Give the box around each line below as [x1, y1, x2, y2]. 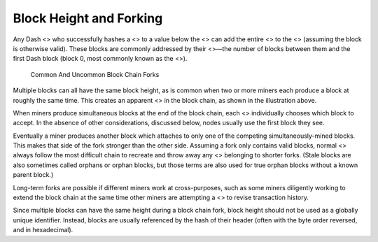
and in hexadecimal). [13, 226, 73, 234]
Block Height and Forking [13, 10, 163, 26]
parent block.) [13, 171, 54, 179]
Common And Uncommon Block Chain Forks [30, 70, 160, 78]
